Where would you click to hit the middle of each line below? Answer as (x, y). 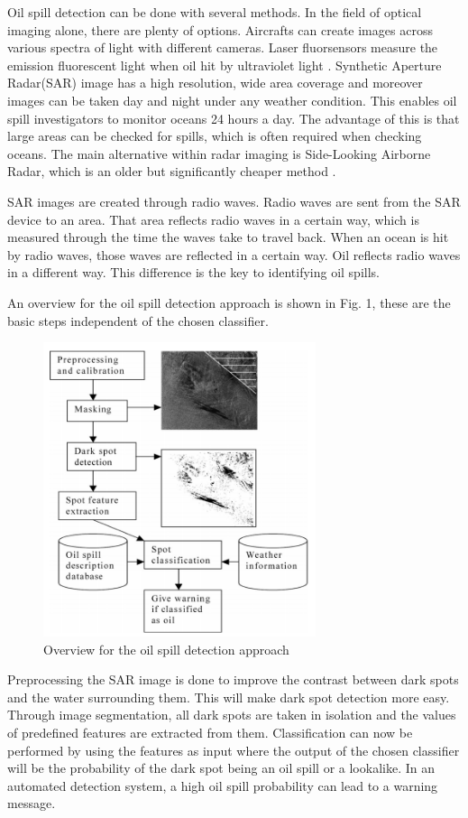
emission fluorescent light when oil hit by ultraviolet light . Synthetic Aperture (225, 65)
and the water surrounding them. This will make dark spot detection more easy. (229, 697)
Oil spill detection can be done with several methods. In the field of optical (215, 12)
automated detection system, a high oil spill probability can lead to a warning (223, 785)
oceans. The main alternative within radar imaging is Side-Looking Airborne (219, 153)
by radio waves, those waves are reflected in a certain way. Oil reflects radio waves (234, 254)
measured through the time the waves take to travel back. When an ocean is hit (228, 237)
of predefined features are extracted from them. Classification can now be (210, 732)
